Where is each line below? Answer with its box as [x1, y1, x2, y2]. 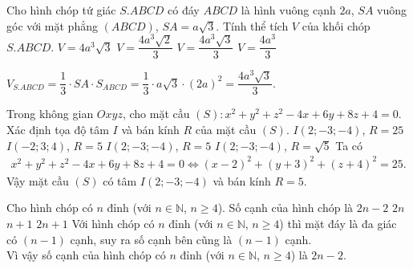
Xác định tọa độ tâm [6, 121, 109, 138]
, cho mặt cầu [122, 105, 190, 122]
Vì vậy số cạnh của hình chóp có [6, 247, 166, 263]
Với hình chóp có [71, 214, 155, 231]
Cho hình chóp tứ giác [6, 2, 116, 18]
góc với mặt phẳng [6, 17, 98, 34]
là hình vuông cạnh [241, 2, 336, 18]
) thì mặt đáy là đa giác [279, 214, 397, 231]
